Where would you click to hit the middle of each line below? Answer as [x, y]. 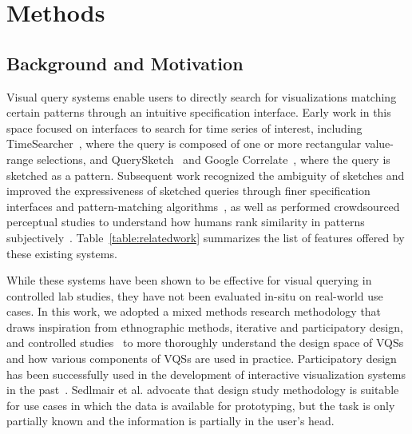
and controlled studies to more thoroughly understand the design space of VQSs [205, 342]
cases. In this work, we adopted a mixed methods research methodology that [194, 311]
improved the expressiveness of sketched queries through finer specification [188, 191]
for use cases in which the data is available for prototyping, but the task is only [201, 405]
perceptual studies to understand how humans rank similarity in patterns [186, 222]
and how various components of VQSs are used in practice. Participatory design [202, 358]
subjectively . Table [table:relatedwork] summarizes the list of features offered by [206, 237]
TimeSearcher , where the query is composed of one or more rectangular [184, 143]
